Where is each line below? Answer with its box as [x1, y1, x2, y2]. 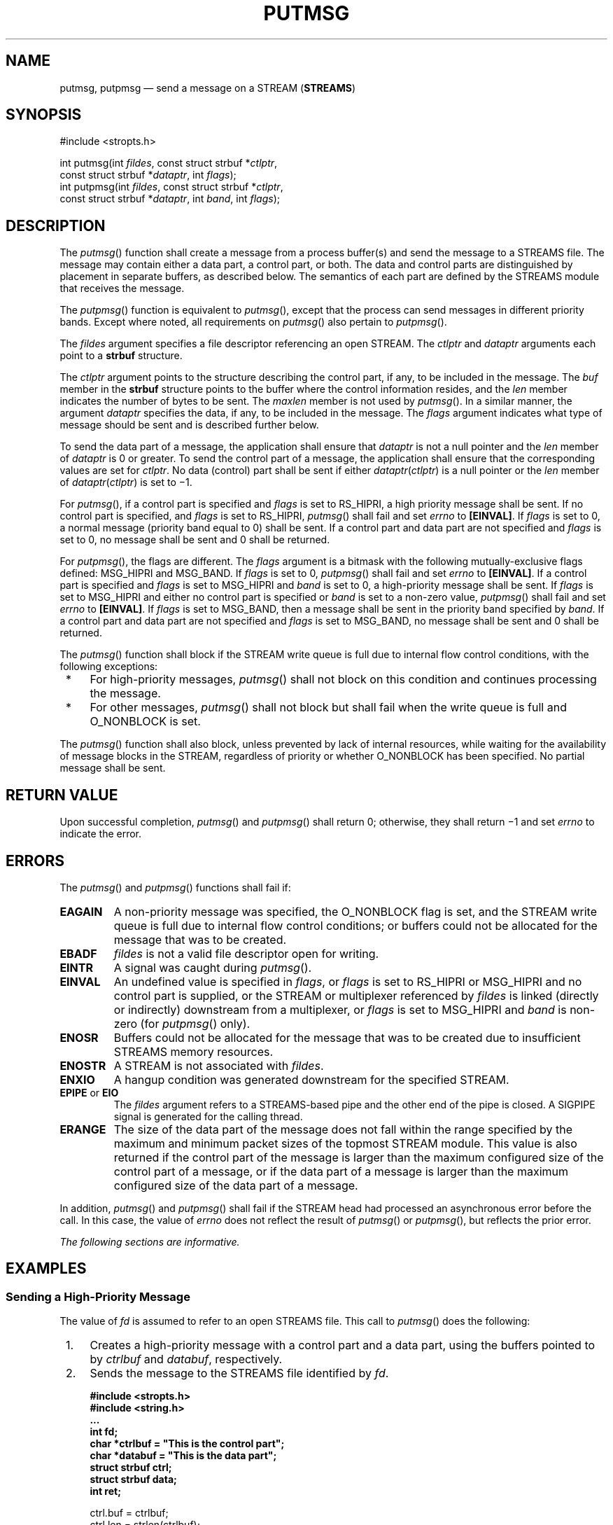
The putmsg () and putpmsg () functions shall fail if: [59, 881, 291, 893]
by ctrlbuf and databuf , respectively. [90, 1352, 283, 1367]
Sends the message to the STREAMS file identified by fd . [90, 1366, 389, 1381]
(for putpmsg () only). [140, 1016, 251, 1031]
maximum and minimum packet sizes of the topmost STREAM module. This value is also [113, 1136, 577, 1150]
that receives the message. [59, 282, 185, 295]
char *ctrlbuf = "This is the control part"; [90, 1437, 285, 1450]
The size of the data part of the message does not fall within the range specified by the [113, 1122, 573, 1136]
